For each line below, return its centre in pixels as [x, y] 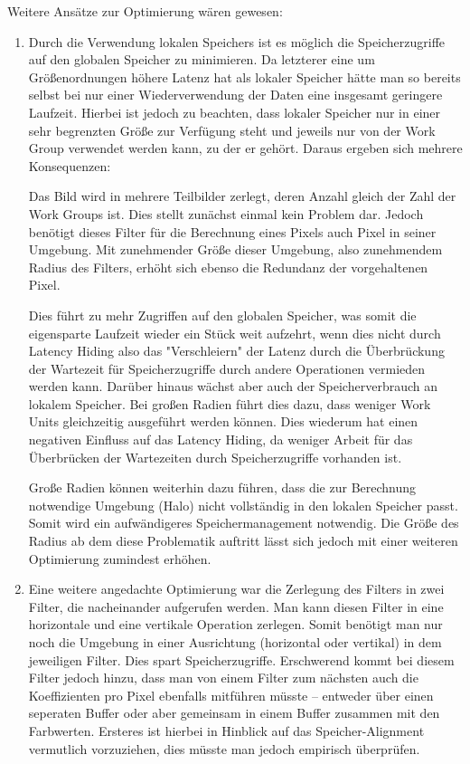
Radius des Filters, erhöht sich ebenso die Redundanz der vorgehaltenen [228, 267]
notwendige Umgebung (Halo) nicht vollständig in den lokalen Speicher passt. [243, 505]
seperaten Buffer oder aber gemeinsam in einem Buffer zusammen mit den [234, 713]
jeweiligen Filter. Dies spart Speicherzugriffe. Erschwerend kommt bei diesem [241, 659]
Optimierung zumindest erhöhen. [120, 558]
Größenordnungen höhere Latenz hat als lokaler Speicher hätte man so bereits [244, 76]
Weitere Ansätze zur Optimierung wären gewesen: [145, 11]
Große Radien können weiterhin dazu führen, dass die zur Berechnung [222, 487]
